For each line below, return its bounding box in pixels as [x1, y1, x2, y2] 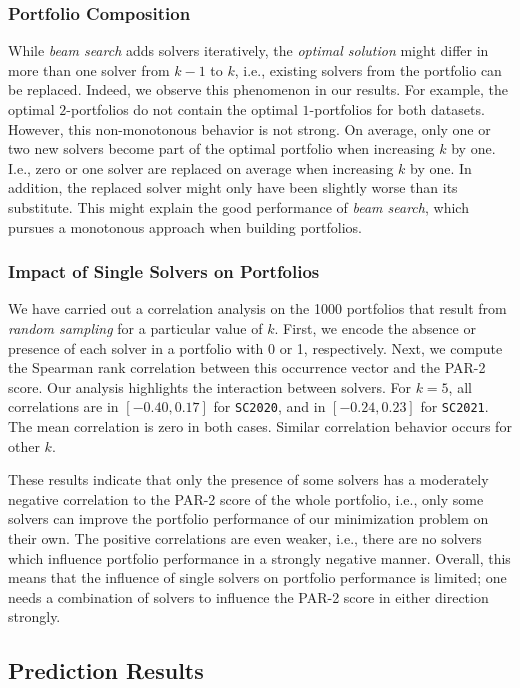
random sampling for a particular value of [8, 317, 263, 338]
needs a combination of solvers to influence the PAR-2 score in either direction [8, 586, 489, 607]
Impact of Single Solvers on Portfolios [8, 259, 320, 284]
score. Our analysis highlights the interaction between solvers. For [8, 376, 411, 397]
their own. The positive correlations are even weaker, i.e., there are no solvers [8, 527, 482, 548]
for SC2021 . [420, 396, 489, 417]
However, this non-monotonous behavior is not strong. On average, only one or [8, 118, 491, 139]
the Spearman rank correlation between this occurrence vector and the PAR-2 [8, 357, 486, 378]
